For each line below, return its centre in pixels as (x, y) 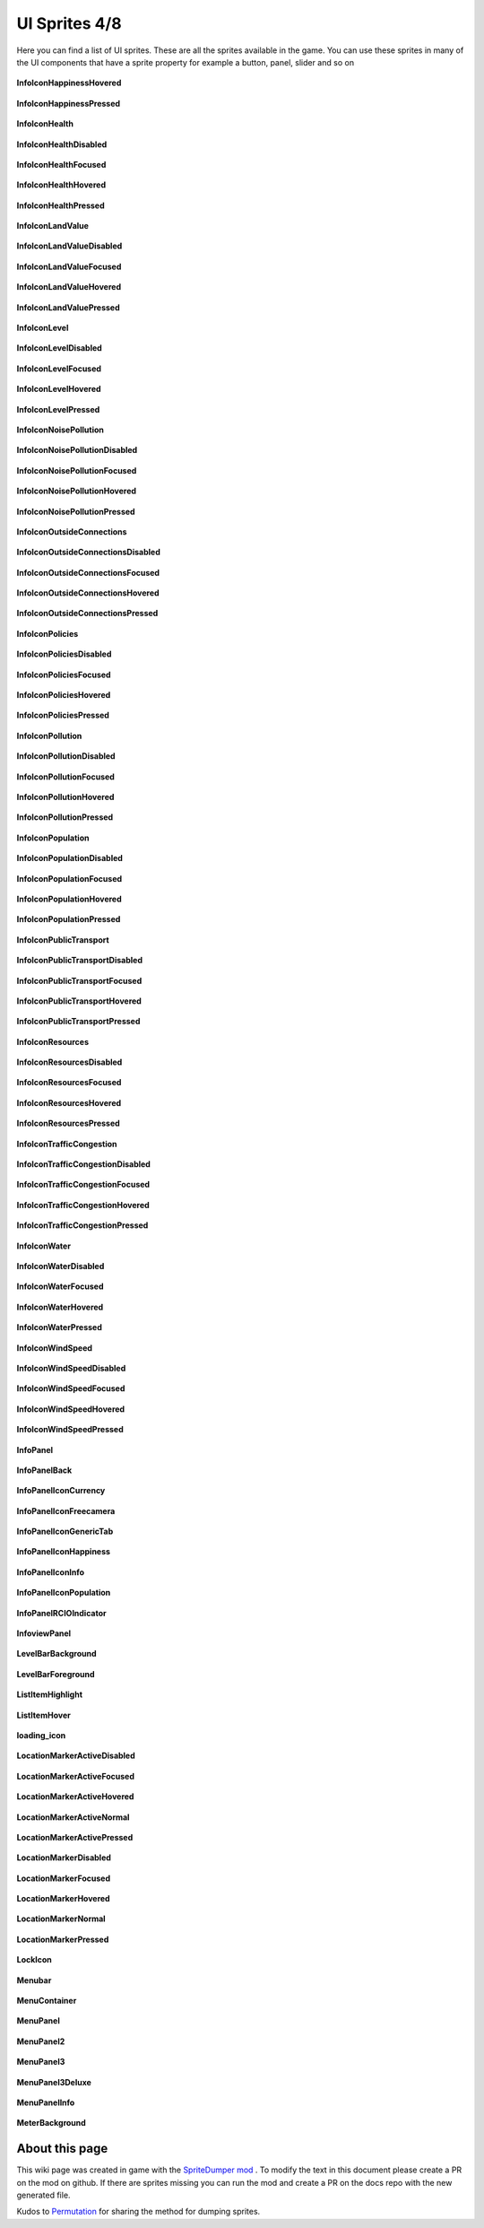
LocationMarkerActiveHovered (75, 1797)
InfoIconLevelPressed (58, 409)
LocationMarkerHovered (64, 1899)
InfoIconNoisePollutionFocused (77, 470)
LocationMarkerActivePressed (75, 1837)
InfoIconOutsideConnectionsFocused (88, 572)
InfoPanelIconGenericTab (65, 1532)
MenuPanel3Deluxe (54, 2082)
